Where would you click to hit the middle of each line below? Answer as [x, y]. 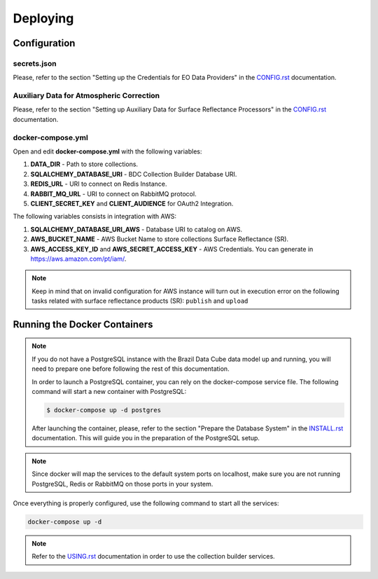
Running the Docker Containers [83, 324]
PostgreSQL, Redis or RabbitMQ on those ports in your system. [122, 484]
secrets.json [35, 63]
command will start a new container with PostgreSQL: [109, 392]
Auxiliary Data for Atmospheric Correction [86, 96]
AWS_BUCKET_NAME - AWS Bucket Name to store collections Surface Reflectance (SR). [160, 239]
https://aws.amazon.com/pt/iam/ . [78, 259]
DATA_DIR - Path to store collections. [84, 164]
